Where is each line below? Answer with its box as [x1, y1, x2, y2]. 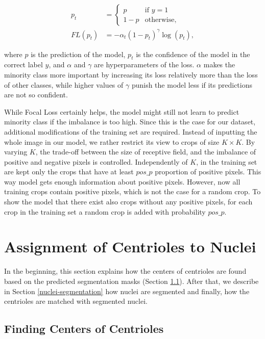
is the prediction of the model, [31, 48, 126, 59]
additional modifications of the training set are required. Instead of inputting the [4, 126, 257, 137]
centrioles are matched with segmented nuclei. [4, 296, 148, 306]
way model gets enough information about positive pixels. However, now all [4, 176, 240, 187]
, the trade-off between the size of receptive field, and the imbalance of [35, 146, 256, 157]
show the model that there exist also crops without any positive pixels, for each [4, 196, 253, 207]
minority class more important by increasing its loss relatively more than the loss [4, 69, 258, 80]
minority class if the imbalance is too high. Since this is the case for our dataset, [4, 116, 256, 127]
